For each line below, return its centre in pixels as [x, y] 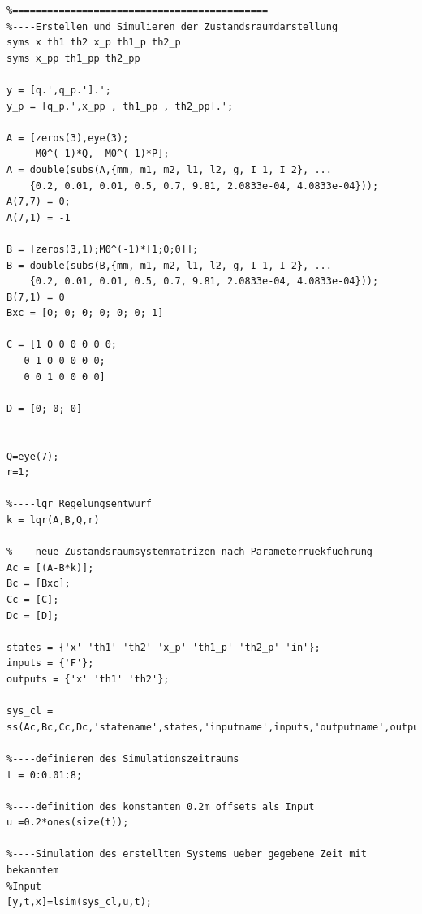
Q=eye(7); [33, 456]
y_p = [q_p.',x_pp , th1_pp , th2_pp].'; [120, 106]
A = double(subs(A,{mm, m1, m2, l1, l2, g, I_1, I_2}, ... [169, 169]
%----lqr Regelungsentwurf [79, 504]
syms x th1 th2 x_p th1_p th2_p [94, 43]
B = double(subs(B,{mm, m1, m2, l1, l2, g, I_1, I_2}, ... [169, 265]
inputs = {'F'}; [50, 663]
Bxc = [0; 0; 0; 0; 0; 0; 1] [85, 313]
